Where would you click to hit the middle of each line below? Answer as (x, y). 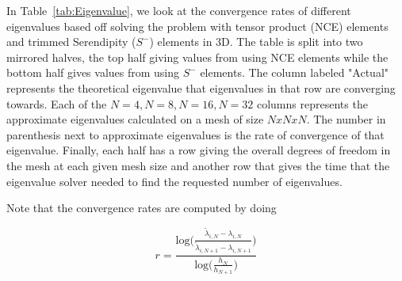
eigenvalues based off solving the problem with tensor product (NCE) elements (197, 26)
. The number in (346, 119)
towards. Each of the (57, 103)
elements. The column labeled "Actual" (295, 72)
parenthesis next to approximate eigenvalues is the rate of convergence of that (195, 134)
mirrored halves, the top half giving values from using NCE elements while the (197, 57)
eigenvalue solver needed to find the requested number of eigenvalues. (174, 181)
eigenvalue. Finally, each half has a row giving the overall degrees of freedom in (199, 150)
